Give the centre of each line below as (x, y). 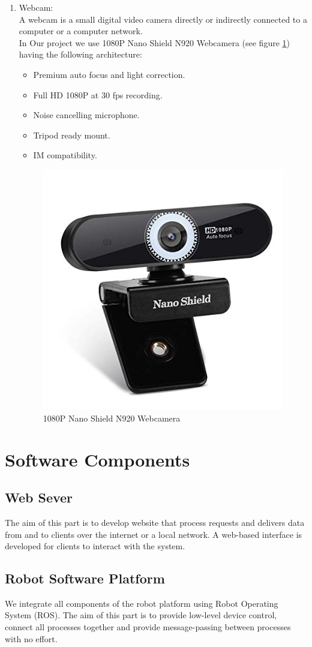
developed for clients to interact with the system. (95, 546)
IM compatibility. (65, 155)
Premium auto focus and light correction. (109, 74)
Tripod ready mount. (72, 135)
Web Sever (39, 497)
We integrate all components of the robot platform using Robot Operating (142, 603)
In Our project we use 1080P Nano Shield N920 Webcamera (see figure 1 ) (154, 42)
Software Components (97, 459)
